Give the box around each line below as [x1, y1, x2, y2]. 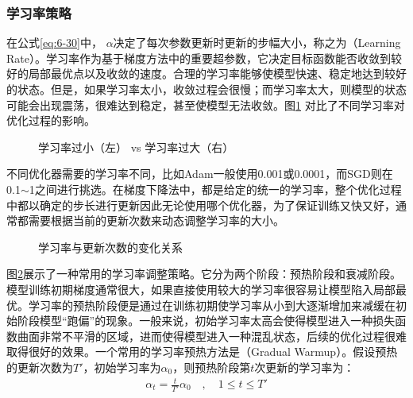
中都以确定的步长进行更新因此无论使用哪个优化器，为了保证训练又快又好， [6, 196, 396, 213]
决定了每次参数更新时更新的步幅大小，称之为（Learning [113, 34, 401, 51]
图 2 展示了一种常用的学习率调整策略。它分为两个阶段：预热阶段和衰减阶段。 [6, 265, 401, 282]
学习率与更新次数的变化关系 [38, 238, 183, 255]
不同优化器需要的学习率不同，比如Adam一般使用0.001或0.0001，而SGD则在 [6, 165, 393, 182]
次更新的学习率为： [254, 358, 355, 375]
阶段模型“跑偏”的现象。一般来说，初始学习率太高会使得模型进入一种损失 [17, 312, 396, 329]
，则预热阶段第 [172, 358, 251, 375]
